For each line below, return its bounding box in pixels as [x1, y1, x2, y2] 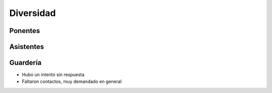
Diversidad [9, 7, 56, 18]
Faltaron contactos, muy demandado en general [22, 78, 122, 84]
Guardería [9, 58, 42, 67]
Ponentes [9, 26, 40, 35]
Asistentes [9, 42, 44, 51]
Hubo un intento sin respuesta [22, 71, 85, 77]
